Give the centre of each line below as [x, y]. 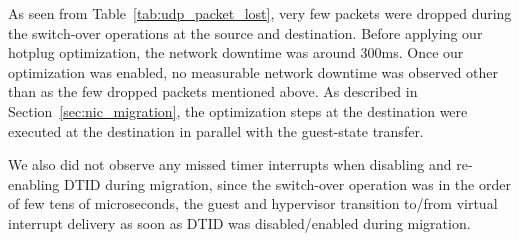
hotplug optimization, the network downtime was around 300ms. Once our [236, 52]
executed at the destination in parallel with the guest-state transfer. [216, 130]
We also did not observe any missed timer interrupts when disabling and [230, 164]
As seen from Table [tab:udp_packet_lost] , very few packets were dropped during [260, 13]
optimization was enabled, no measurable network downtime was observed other [253, 71]
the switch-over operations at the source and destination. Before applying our [245, 32]
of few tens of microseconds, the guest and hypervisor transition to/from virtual [253, 203]
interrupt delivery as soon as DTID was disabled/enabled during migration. [239, 222]
